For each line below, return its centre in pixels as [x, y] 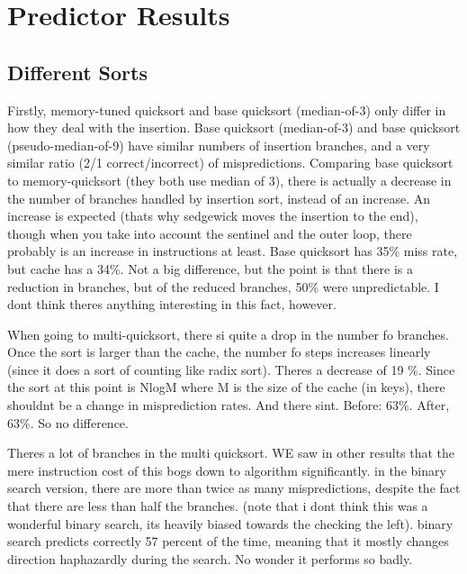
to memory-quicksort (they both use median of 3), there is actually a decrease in [229, 180]
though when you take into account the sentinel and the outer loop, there [210, 233]
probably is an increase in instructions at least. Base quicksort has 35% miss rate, [233, 251]
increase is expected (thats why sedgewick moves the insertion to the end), [213, 216]
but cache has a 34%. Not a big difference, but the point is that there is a [210, 268]
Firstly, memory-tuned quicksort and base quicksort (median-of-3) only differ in [227, 109]
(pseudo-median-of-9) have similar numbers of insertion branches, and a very [219, 145]
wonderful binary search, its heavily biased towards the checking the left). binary [230, 523]
